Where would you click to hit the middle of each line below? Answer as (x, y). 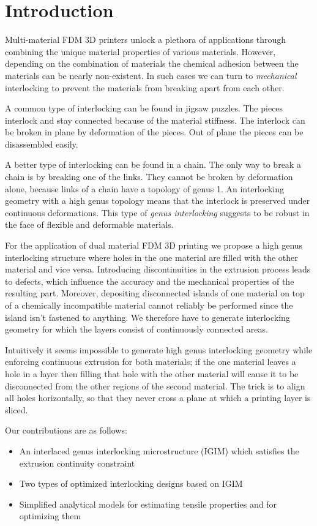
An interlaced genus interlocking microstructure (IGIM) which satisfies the (159, 450)
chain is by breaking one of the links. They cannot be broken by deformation (149, 177)
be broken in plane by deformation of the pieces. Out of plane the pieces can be (154, 132)
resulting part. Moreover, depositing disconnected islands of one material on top (155, 293)
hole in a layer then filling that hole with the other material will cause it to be (152, 373)
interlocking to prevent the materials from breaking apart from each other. (145, 87)
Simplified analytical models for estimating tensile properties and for (148, 504)
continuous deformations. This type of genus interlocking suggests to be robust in (157, 212)
